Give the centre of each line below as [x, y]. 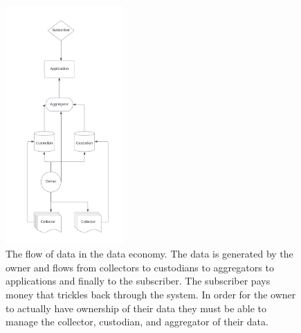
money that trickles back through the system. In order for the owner [151, 295]
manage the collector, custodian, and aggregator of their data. [137, 322]
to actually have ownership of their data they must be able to [136, 308]
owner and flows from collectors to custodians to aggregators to [140, 267]
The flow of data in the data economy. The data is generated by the [149, 254]
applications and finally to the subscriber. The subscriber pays [138, 281]
